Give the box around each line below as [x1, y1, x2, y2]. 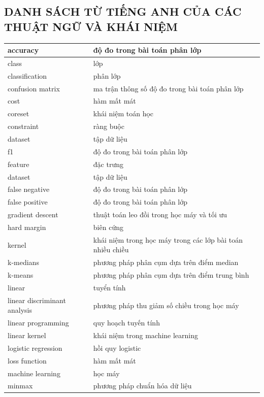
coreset [8, 108, 29, 119]
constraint [8, 121, 39, 131]
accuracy [8, 45, 39, 55]
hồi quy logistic [93, 342, 141, 353]
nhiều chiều [93, 244, 129, 255]
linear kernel [8, 330, 46, 340]
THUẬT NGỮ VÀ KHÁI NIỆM [4, 18, 178, 34]
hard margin [8, 221, 46, 232]
